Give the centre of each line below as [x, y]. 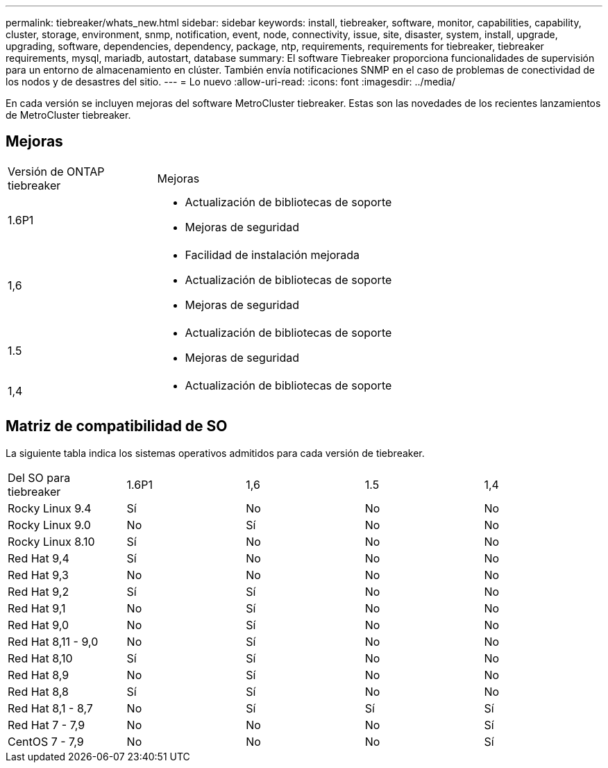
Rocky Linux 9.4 [50, 508]
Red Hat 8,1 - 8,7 [50, 708]
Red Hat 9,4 [39, 558]
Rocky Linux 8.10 [51, 541]
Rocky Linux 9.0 [49, 525]
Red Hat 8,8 [38, 691]
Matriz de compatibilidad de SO [117, 426]
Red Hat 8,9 [39, 675]
